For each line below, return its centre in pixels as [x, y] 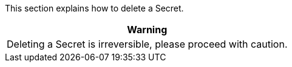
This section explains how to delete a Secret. [94, 8]
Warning [147, 30]
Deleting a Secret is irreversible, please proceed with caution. [147, 44]
